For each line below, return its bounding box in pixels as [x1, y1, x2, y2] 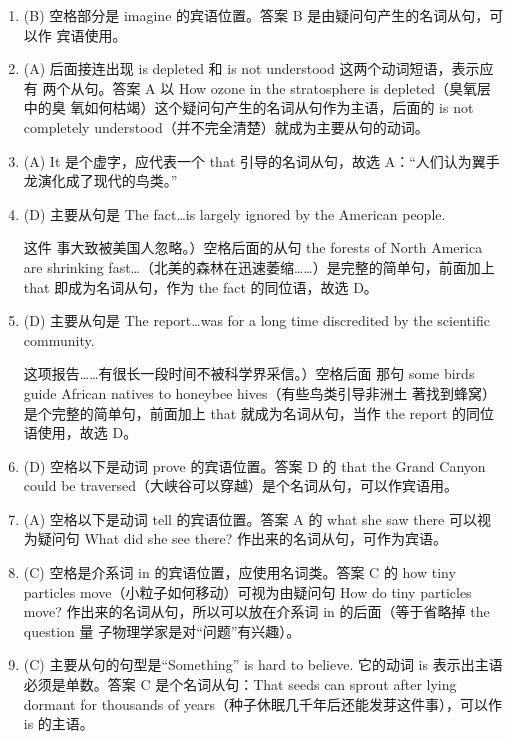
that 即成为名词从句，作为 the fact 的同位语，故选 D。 [23, 276, 378, 297]
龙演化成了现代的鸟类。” [23, 170, 178, 191]
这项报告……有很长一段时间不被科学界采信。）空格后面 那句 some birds [23, 363, 475, 384]
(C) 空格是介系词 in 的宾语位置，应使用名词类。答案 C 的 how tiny [23, 562, 456, 583]
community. [23, 329, 95, 350]
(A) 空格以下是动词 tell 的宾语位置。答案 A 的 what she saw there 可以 [23, 508, 477, 529]
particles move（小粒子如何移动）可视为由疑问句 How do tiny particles [23, 581, 472, 602]
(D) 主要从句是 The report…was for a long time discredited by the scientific [23, 310, 490, 331]
